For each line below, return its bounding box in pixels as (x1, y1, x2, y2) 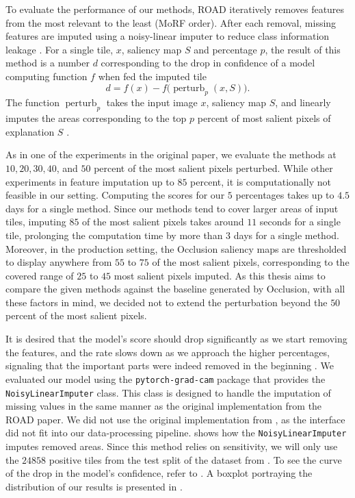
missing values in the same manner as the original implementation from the (5, 399, 322, 413)
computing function (5, 69, 88, 83)
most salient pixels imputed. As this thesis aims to (114, 268, 326, 282)
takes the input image (106, 95, 198, 110)
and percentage (194, 42, 257, 56)
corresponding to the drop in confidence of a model (101, 55, 315, 70)
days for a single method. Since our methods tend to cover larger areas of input (5, 201, 339, 215)
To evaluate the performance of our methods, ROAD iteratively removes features (5, 2, 345, 16)
